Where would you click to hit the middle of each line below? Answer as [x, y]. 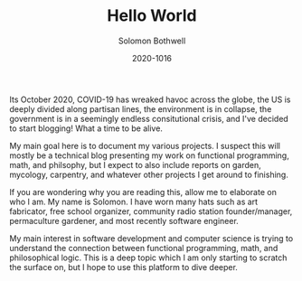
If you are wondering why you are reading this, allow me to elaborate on [143, 192]
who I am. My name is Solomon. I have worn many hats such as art [134, 201]
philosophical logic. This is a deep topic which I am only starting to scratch [148, 258]
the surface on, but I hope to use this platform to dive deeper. [123, 267]
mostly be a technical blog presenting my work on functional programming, [149, 155]
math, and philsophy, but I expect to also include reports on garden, [135, 164]
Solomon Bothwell [152, 41]
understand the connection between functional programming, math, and [144, 248]
